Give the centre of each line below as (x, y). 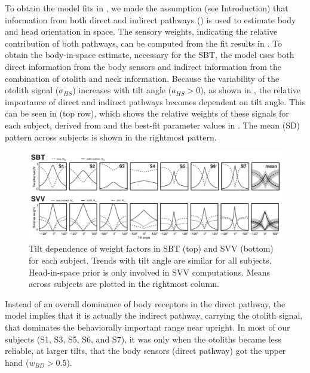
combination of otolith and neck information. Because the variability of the (142, 78)
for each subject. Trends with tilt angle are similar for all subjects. (150, 260)
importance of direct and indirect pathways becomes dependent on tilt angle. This (155, 101)
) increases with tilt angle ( (122, 90)
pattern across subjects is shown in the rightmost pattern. (111, 137)
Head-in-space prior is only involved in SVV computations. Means (150, 272)
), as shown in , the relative (250, 90)
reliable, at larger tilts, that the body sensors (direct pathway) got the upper (145, 351)
